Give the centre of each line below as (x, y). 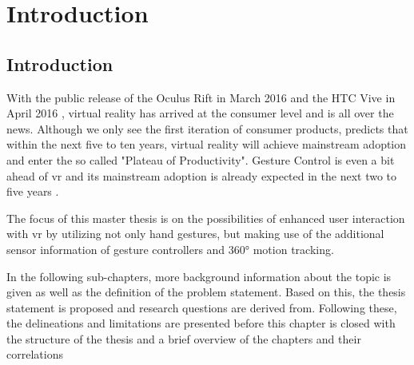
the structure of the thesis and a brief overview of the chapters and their (184, 338)
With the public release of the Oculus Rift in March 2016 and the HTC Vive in (201, 97)
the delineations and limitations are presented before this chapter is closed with (201, 323)
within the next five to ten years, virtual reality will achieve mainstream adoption (207, 144)
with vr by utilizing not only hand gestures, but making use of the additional (195, 234)
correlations (35, 354)
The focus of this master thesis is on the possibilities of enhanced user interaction (206, 218)
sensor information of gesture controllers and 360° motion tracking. (170, 249)
